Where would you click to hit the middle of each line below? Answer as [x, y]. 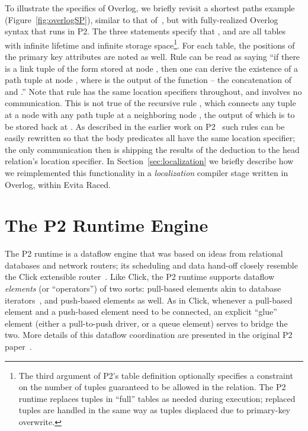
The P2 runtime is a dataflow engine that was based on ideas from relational [144, 253]
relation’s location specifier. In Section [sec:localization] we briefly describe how [149, 161]
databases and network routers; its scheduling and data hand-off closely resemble [151, 265]
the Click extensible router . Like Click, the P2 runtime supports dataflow [140, 277]
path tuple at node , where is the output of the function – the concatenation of [148, 80]
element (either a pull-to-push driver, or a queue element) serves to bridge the [146, 323]
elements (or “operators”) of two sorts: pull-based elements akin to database [143, 288]
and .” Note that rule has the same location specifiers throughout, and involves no [153, 91]
